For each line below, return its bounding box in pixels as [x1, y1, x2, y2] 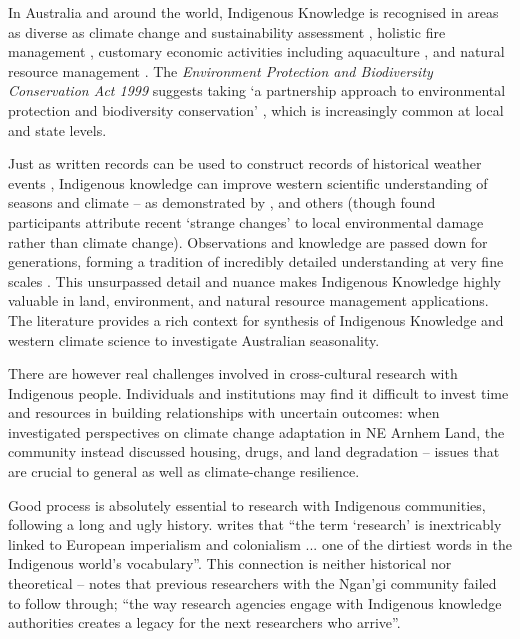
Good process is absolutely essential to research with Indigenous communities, [8, 494, 486, 515]
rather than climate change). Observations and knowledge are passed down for [8, 231, 488, 252]
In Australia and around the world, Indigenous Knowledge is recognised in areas [8, 2, 499, 22]
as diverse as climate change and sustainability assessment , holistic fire [8, 21, 446, 42]
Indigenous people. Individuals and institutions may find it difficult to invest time [8, 382, 509, 403]
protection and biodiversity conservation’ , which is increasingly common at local [8, 99, 504, 120]
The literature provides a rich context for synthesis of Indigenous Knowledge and [8, 309, 504, 330]
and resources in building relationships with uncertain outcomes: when [8, 402, 440, 423]
